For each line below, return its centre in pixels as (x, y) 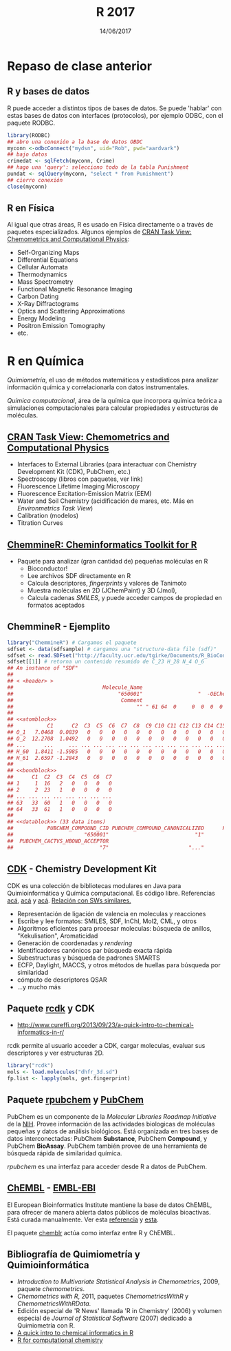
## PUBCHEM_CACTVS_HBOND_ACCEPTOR (58, 841)
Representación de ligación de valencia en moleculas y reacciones (111, 914)
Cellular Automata (43, 267)
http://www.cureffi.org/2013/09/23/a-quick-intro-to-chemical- (105, 1025)
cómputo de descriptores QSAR (62, 980)
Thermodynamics (42, 275)
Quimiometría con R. (46, 1326)
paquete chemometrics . (51, 1289)
